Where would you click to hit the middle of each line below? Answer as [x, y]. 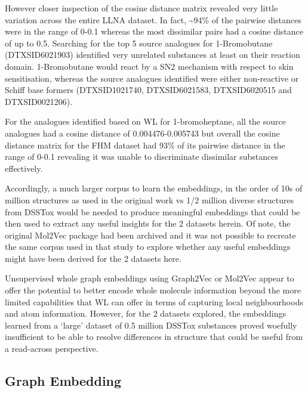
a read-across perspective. [52, 349]
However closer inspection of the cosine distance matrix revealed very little [141, 8]
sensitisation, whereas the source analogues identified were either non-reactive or [152, 78]
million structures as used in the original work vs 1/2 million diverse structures [150, 199]
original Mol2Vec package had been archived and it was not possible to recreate [150, 235]
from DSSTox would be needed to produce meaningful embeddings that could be [153, 211]
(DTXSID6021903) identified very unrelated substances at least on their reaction [153, 55]
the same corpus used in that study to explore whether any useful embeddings [148, 247]
